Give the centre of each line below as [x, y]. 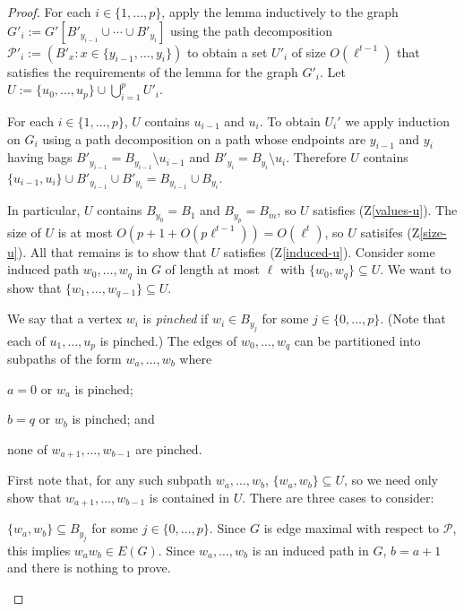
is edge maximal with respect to [352, 528]
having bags [40, 157]
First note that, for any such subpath [110, 480]
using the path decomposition [251, 30]
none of [27, 448]
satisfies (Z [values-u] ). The [385, 210]
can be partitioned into [357, 340]
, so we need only [391, 480]
